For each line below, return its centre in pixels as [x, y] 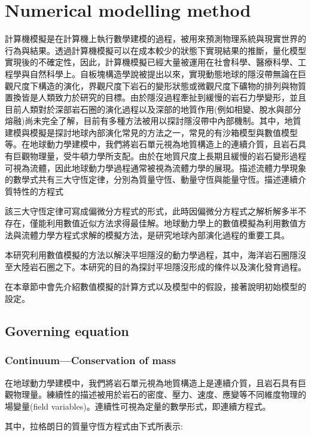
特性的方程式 [38, 191]
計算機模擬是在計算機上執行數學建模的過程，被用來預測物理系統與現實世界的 [155, 39]
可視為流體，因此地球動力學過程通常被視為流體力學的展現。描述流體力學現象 [155, 167]
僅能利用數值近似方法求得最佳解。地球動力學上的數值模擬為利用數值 [164, 223]
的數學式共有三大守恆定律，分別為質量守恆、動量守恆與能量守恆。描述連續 [151, 179]
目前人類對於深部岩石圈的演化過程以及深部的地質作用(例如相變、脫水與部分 [153, 109]
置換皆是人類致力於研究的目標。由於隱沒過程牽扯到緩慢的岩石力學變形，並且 [155, 97]
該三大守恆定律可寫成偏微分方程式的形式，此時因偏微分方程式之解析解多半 [151, 211]
